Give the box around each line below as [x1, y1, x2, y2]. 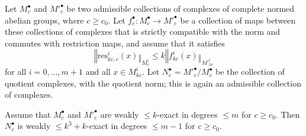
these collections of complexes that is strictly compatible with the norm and [5, 25, 281, 38]
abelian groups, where [5, 14, 84, 26]
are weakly [100, 108, 139, 120]
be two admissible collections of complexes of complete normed [66, 2, 295, 14]
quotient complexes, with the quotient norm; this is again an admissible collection [5, 77, 301, 89]
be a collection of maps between [180, 14, 296, 26]
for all [5, 65, 27, 78]
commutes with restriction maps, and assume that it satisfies [5, 37, 226, 49]
